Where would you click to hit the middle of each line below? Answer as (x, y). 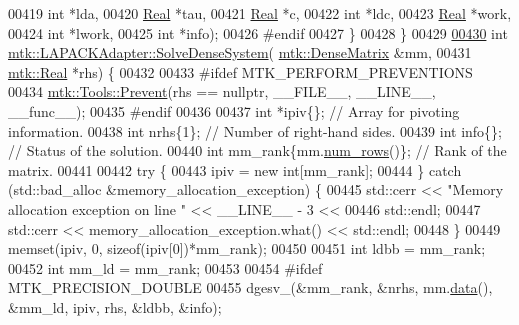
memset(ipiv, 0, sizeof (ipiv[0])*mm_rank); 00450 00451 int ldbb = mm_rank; (247, 248)
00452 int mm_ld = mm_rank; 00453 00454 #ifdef (165, 267)
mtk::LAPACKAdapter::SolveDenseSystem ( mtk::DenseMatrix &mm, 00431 (240, 52)
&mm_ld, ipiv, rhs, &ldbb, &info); (115, 306)
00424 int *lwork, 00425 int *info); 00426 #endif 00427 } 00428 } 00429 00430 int (258, 32)
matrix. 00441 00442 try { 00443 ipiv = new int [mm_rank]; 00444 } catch (235, 169)
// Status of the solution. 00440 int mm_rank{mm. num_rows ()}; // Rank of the (257, 150)
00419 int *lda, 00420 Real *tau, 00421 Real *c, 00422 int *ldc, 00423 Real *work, (260, 13)
